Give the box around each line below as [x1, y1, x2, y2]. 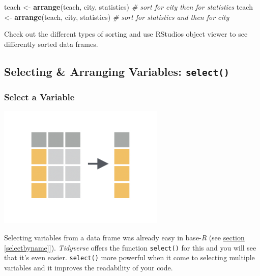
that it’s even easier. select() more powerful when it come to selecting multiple [4, 252, 255, 263]
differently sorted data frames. [4, 38, 98, 49]
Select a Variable [4, 90, 75, 103]
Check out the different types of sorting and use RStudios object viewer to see [4, 29, 248, 39]
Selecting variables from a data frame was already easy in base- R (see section [4, 232, 245, 242]
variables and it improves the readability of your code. [4, 262, 173, 272]
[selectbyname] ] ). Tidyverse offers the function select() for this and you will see [4, 242, 256, 253]
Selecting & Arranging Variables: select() [4, 63, 229, 79]
